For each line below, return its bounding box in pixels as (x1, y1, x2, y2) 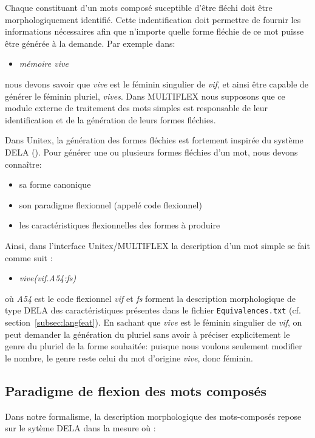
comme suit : (5, 251, 53, 264)
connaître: (5, 157, 42, 170)
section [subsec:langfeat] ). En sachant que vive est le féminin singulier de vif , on (5, 315, 302, 328)
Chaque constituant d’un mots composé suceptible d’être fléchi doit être (5, 1, 273, 13)
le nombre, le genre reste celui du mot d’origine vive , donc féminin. (5, 351, 253, 364)
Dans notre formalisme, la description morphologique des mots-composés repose (5, 409, 302, 422)
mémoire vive (19, 57, 69, 70)
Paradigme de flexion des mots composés (5, 381, 267, 400)
